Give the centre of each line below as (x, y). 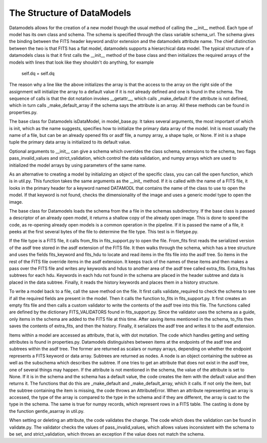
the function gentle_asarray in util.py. (47, 411)
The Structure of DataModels (70, 13)
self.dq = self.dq (38, 73)
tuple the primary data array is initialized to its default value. (70, 142)
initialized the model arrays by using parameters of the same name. (78, 165)
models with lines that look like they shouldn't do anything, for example (82, 62)
